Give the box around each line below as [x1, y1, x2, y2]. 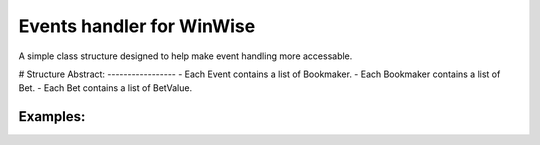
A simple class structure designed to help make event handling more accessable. [18, 50, 353, 62]
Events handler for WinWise [18, 15, 256, 37]
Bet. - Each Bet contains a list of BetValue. [18, 82, 193, 94]
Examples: [18, 108, 86, 125]
